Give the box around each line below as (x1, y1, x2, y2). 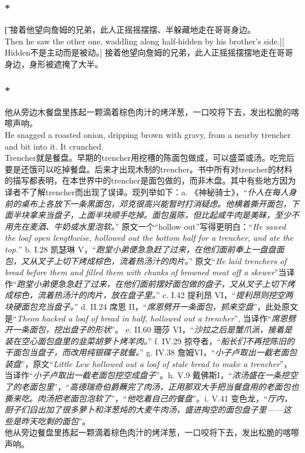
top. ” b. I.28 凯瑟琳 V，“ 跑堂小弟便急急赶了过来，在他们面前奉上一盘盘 (5, 243, 276, 255)
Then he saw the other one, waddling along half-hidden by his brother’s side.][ (5, 34, 285, 47)
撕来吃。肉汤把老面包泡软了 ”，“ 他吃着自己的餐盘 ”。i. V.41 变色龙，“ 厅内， (5, 392, 292, 404)
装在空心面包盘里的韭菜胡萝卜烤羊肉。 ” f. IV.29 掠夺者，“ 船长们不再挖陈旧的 (5, 334, 294, 347)
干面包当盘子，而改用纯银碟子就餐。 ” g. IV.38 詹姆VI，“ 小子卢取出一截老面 (5, 346, 289, 358)
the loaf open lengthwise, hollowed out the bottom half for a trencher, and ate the (5, 231, 293, 244)
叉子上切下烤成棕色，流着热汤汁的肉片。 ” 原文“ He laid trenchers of (37, 254, 287, 267)
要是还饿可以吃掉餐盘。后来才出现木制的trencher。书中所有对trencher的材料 (5, 162, 293, 175)
